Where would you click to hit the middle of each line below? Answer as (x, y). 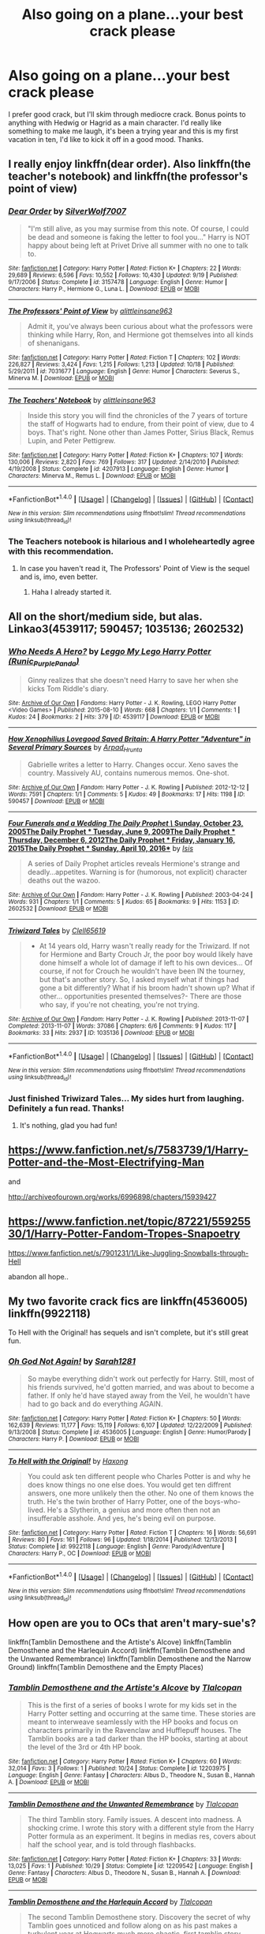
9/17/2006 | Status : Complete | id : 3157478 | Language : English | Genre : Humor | (118, 282)
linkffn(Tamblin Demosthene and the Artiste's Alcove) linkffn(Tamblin (120, 1642)
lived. (36, 1510)
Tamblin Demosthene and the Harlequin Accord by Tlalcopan (110, 1902)
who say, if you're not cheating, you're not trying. (119, 1004)
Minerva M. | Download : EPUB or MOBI (61, 378)
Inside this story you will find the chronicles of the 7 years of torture (138, 415)
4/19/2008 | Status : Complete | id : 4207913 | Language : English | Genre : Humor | (118, 469)
